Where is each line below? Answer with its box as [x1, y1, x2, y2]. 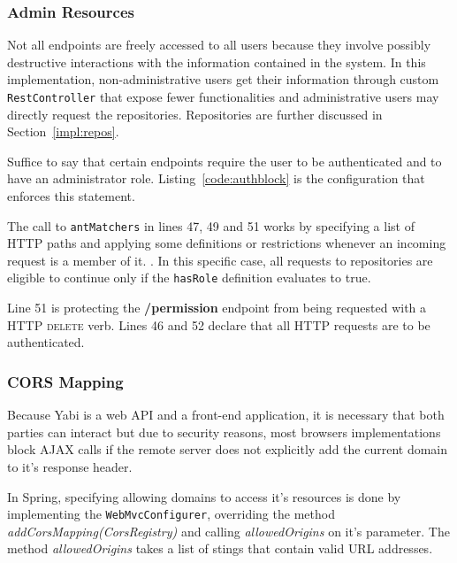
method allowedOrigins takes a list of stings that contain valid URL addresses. [7, 539, 433, 558]
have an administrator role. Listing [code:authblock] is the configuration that [7, 169, 425, 188]
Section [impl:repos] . [7, 122, 119, 141]
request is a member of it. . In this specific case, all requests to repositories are [7, 251, 433, 269]
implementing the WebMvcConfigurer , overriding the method [7, 505, 335, 523]
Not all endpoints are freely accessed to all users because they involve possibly [7, 35, 431, 54]
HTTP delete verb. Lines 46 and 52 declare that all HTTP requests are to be [7, 315, 430, 334]
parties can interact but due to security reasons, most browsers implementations [7, 422, 441, 441]
